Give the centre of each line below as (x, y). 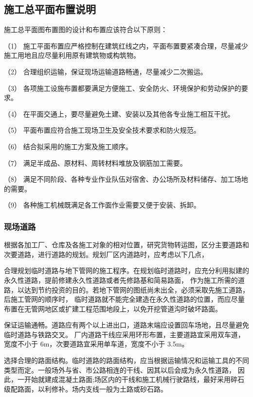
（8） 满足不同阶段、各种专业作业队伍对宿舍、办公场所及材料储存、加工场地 (126, 179)
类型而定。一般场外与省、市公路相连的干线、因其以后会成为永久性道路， (120, 370)
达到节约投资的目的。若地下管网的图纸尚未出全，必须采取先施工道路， (136, 289)
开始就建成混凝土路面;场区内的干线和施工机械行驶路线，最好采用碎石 (134, 379)
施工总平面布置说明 (50, 9)
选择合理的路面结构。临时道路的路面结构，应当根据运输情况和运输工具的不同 (126, 360)
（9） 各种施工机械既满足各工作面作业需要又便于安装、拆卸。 (102, 205)
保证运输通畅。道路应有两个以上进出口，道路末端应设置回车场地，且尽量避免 (126, 325)
